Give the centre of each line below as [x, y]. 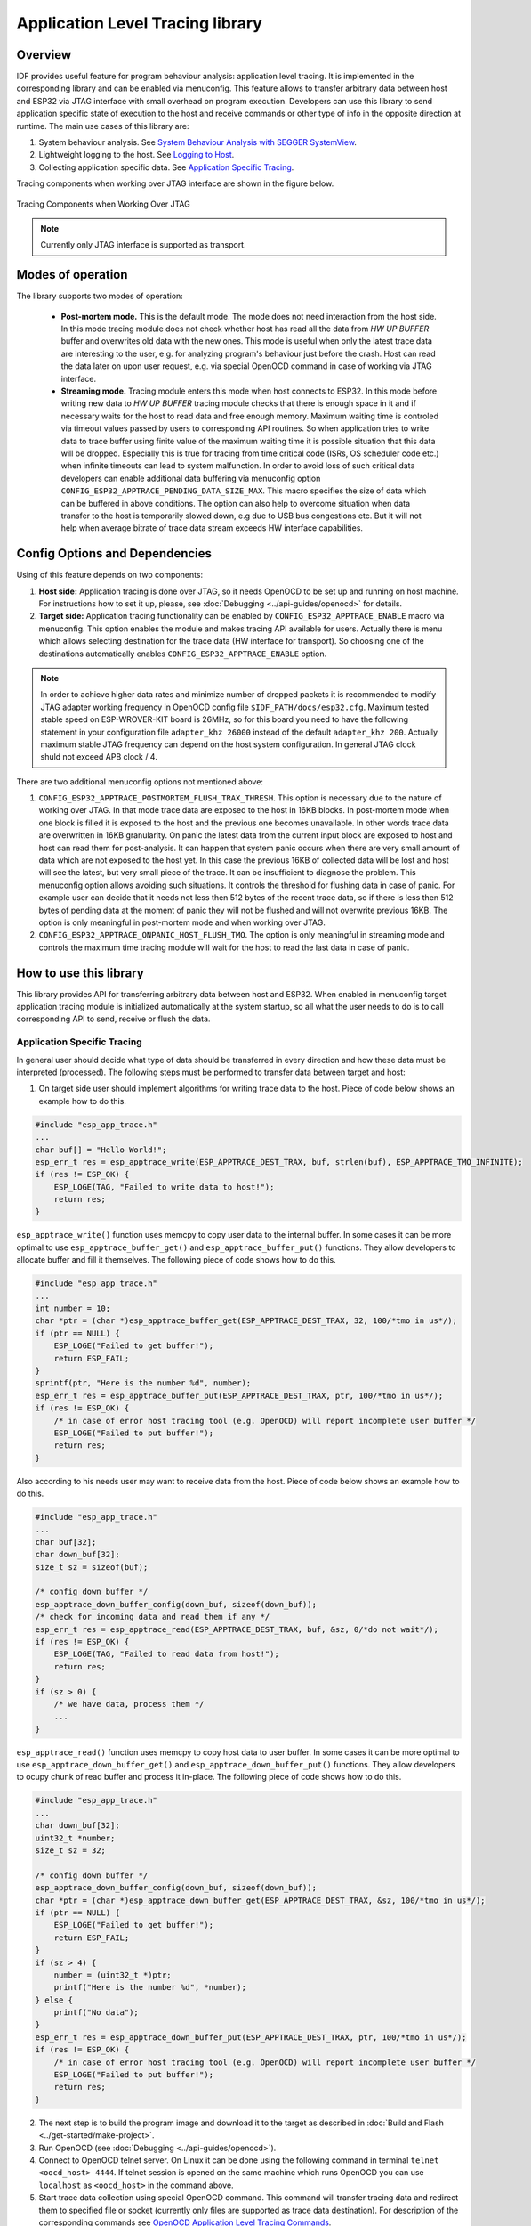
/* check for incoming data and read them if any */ [153, 1617]
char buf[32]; [66, 1542]
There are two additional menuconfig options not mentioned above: [140, 781]
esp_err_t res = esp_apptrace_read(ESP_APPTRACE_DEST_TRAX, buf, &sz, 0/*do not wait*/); [237, 1629]
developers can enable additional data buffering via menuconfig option [191, 478]
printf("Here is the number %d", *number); [150, 1987]
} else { [54, 2000]
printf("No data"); [97, 2013]
